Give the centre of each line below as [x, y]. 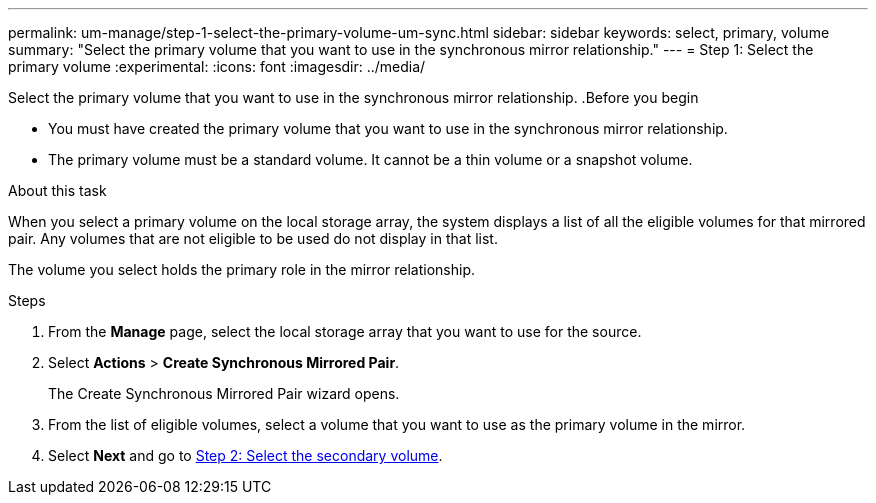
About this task [57, 190]
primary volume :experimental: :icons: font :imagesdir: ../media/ [217, 66]
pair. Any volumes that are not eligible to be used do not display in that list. [253, 238]
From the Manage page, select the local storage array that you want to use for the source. [345, 331]
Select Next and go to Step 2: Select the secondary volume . [245, 455]
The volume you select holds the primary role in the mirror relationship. [241, 269]
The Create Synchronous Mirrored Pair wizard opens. [224, 393]
